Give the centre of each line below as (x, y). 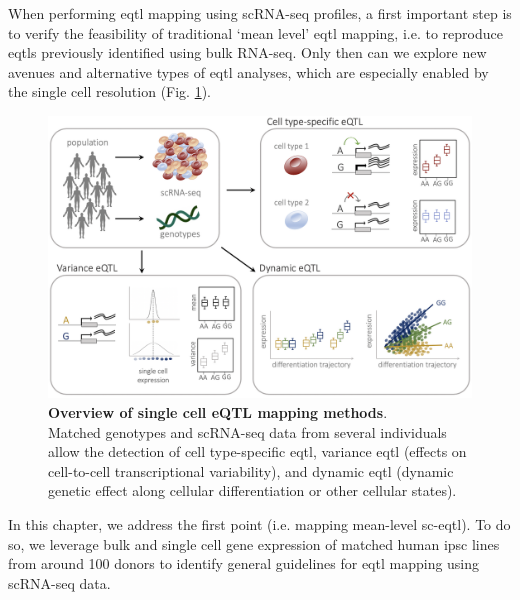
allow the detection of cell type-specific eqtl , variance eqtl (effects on (257, 451)
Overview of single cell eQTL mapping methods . (218, 411)
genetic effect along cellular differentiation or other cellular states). (252, 490)
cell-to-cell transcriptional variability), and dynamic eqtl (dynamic (251, 470)
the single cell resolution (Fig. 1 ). (110, 91)
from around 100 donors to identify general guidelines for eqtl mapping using (244, 563)
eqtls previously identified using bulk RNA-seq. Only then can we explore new (247, 52)
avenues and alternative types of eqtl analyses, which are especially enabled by (248, 71)
